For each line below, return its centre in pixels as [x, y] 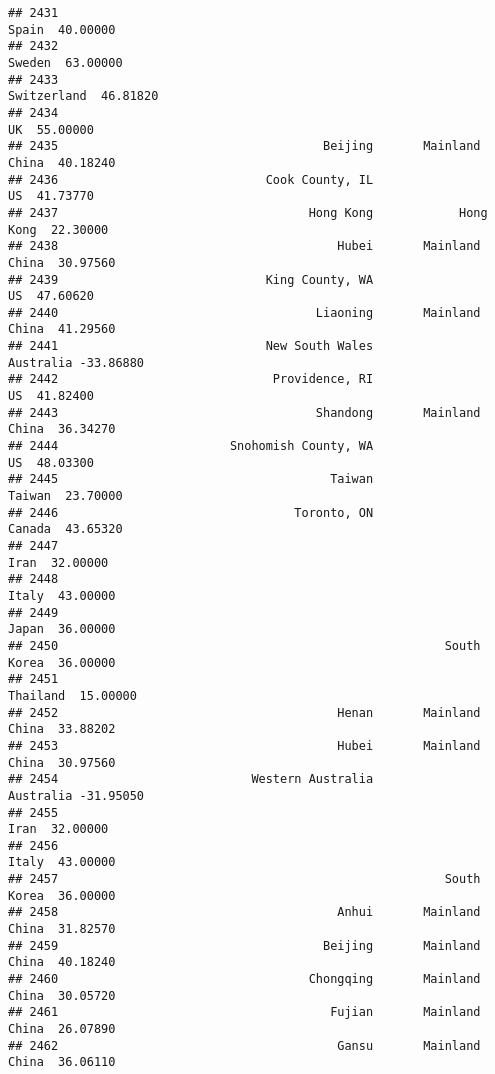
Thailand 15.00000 [72, 695]
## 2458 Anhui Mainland [244, 912]
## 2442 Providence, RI [191, 379]
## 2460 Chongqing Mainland [244, 979]
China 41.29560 [62, 329]
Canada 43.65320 [65, 529]
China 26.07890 [62, 1029]
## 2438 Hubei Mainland [244, 246]
